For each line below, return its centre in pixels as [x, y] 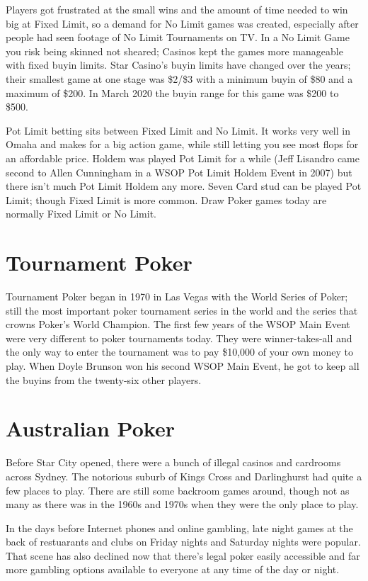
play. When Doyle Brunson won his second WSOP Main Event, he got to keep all [183, 366]
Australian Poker [90, 428]
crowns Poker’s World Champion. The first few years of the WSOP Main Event [178, 324]
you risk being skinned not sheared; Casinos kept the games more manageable [174, 51]
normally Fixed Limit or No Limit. [81, 214]
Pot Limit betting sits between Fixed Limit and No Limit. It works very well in [178, 130]
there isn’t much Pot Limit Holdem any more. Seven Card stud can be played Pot [184, 186]
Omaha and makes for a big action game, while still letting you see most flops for [182, 144]
